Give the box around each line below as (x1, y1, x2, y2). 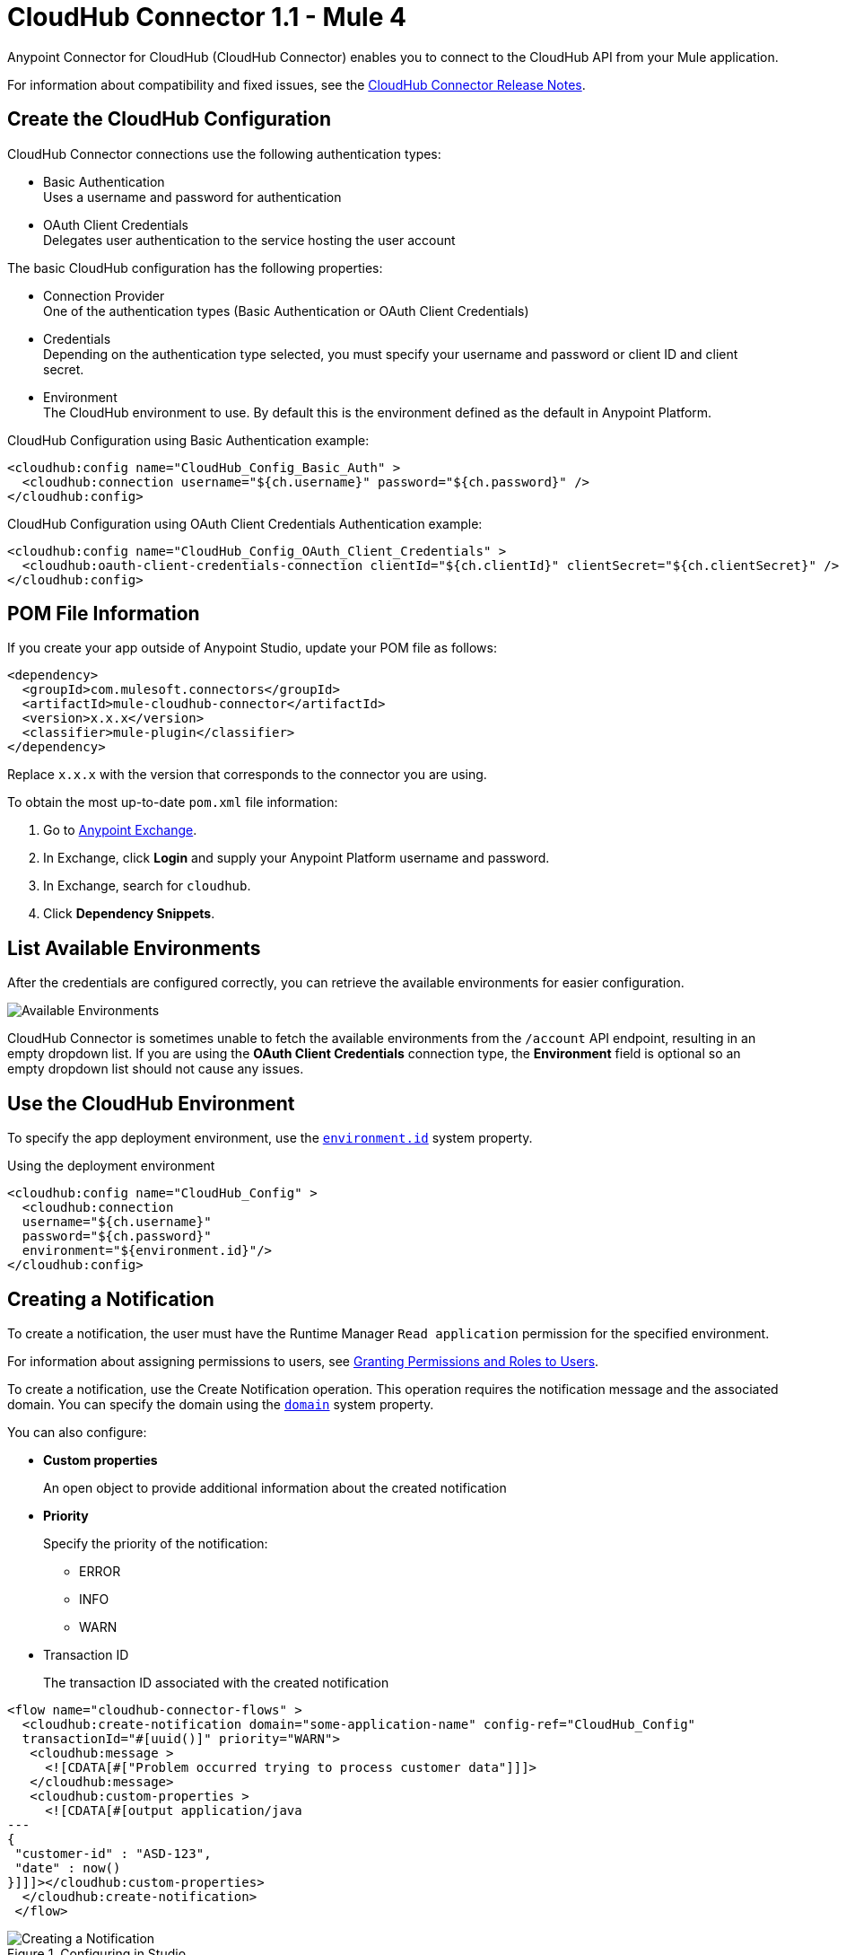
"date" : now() (14, 1860, 121, 1875)
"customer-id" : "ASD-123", (14, 1845, 212, 1861)
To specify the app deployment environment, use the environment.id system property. (7, 1130, 533, 1146)
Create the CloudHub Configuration (7, 108, 331, 131)
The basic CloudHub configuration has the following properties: (7, 259, 383, 276)
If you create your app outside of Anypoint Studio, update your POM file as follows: (7, 640, 497, 656)
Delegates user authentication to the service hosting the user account (43, 232, 456, 248)
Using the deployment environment (7, 1158, 215, 1174)
